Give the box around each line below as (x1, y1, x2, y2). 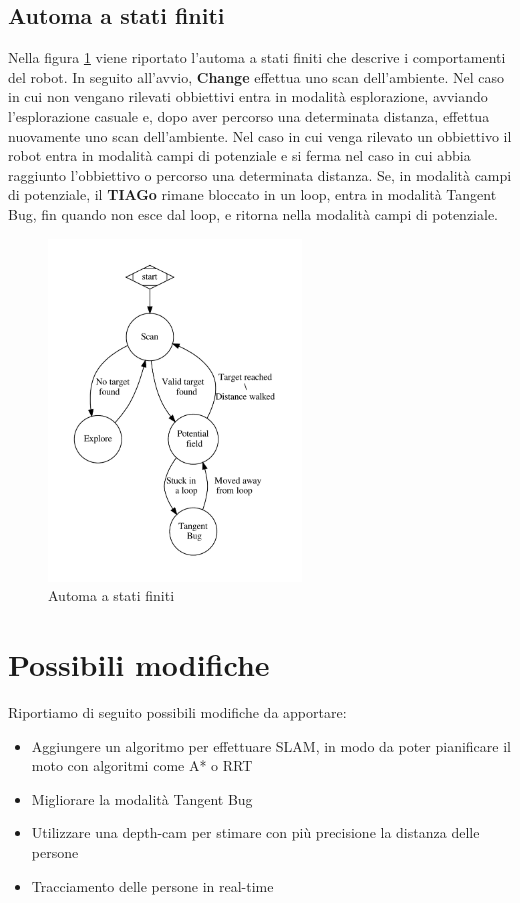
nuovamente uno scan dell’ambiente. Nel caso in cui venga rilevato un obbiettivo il (8, 125, 512, 146)
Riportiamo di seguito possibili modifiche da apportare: (8, 702, 347, 723)
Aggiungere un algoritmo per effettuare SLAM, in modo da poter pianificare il (31, 735, 511, 756)
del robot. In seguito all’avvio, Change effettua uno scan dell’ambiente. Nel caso (8, 66, 504, 87)
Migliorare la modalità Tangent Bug (31, 788, 253, 809)
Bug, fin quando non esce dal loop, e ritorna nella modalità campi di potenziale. (8, 203, 498, 224)
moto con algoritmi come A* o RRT (31, 755, 253, 776)
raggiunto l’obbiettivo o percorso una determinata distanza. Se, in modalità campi (8, 164, 512, 185)
